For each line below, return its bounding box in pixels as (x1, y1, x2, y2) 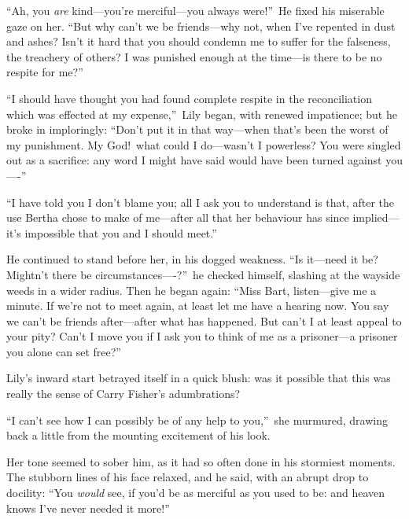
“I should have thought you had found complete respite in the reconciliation (6, 90, 372, 106)
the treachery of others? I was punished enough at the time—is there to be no (6, 48, 382, 64)
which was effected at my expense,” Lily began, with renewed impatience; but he (6, 105, 397, 122)
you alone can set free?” (6, 343, 121, 359)
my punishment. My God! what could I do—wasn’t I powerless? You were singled (6, 136, 401, 153)
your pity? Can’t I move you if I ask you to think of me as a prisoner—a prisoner (6, 328, 398, 344)
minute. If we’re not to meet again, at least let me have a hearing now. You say (6, 297, 389, 314)
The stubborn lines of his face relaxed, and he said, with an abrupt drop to (6, 469, 369, 485)
